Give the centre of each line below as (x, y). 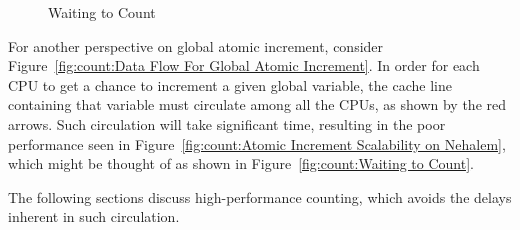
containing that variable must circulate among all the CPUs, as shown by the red (257, 104)
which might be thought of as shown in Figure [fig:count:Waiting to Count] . (241, 163)
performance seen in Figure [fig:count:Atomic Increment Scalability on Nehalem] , (257, 143)
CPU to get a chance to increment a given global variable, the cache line (230, 84)
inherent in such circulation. (94, 216)
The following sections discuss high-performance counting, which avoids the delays (260, 196)
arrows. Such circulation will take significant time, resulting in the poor (227, 123)
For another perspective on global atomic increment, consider (196, 45)
